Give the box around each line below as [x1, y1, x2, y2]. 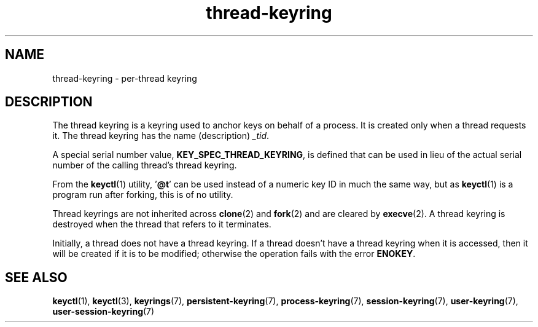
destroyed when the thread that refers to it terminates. [52, 219, 271, 230]
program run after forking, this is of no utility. [52, 189, 233, 200]
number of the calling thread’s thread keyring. [52, 160, 237, 171]
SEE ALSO [5, 269, 68, 285]
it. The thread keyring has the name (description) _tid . [52, 130, 270, 141]
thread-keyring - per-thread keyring [52, 73, 197, 84]
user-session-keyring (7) [52, 306, 155, 317]
